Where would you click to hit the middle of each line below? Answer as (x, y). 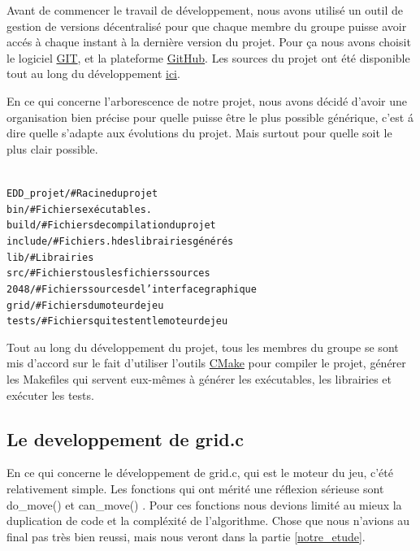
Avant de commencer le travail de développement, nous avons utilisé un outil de (205, 10)
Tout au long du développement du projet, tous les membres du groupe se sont (203, 347)
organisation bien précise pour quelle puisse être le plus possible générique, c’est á (210, 117)
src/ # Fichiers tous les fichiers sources (108, 273)
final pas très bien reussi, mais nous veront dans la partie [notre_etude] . (186, 536)
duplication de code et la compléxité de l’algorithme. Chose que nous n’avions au (208, 521)
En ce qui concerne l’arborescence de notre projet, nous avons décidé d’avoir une (207, 100)
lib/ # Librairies (50, 257)
